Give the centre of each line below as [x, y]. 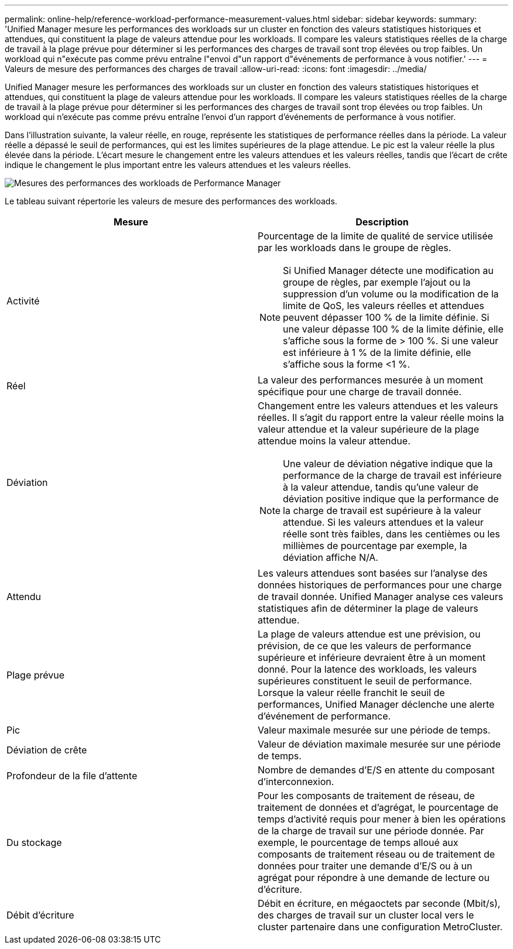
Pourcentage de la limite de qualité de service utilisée [375, 236]
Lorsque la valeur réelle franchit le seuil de [351, 693]
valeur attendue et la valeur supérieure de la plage [368, 429]
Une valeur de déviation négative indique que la [388, 464]
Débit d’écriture [40, 915]
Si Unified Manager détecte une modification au [388, 270]
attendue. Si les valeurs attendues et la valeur [383, 522]
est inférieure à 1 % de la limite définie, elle [377, 352]
